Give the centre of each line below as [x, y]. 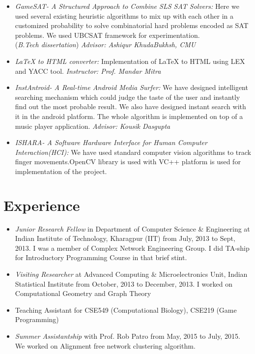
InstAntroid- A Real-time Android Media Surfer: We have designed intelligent [131, 87]
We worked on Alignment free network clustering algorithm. [105, 345]
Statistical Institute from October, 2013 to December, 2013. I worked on [124, 283]
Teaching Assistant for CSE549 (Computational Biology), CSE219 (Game [126, 310]
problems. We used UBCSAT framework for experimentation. [107, 35]
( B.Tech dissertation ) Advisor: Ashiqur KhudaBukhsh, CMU [105, 44]
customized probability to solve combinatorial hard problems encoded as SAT [132, 25]
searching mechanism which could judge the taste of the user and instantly [127, 97]
